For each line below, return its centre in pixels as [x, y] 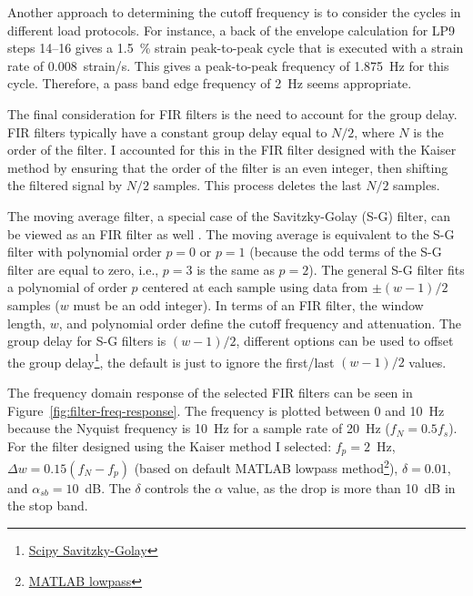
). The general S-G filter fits [387, 269]
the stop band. [48, 505]
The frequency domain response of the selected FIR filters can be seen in [210, 392]
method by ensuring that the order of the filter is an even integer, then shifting [228, 167]
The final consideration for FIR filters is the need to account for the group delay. [232, 113]
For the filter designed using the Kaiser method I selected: [170, 445]
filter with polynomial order [85, 252]
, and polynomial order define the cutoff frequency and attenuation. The [260, 323]
